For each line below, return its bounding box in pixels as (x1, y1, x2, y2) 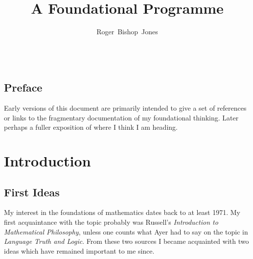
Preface (4, 80, 43, 95)
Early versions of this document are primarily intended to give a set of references (4, 103, 247, 113)
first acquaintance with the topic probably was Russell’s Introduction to (4, 217, 218, 227)
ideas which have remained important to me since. (4, 245, 155, 256)
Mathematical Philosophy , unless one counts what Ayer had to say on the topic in (4, 226, 248, 236)
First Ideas (4, 184, 60, 199)
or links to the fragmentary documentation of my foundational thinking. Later (4, 112, 239, 122)
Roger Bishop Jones (96, 26, 158, 37)
